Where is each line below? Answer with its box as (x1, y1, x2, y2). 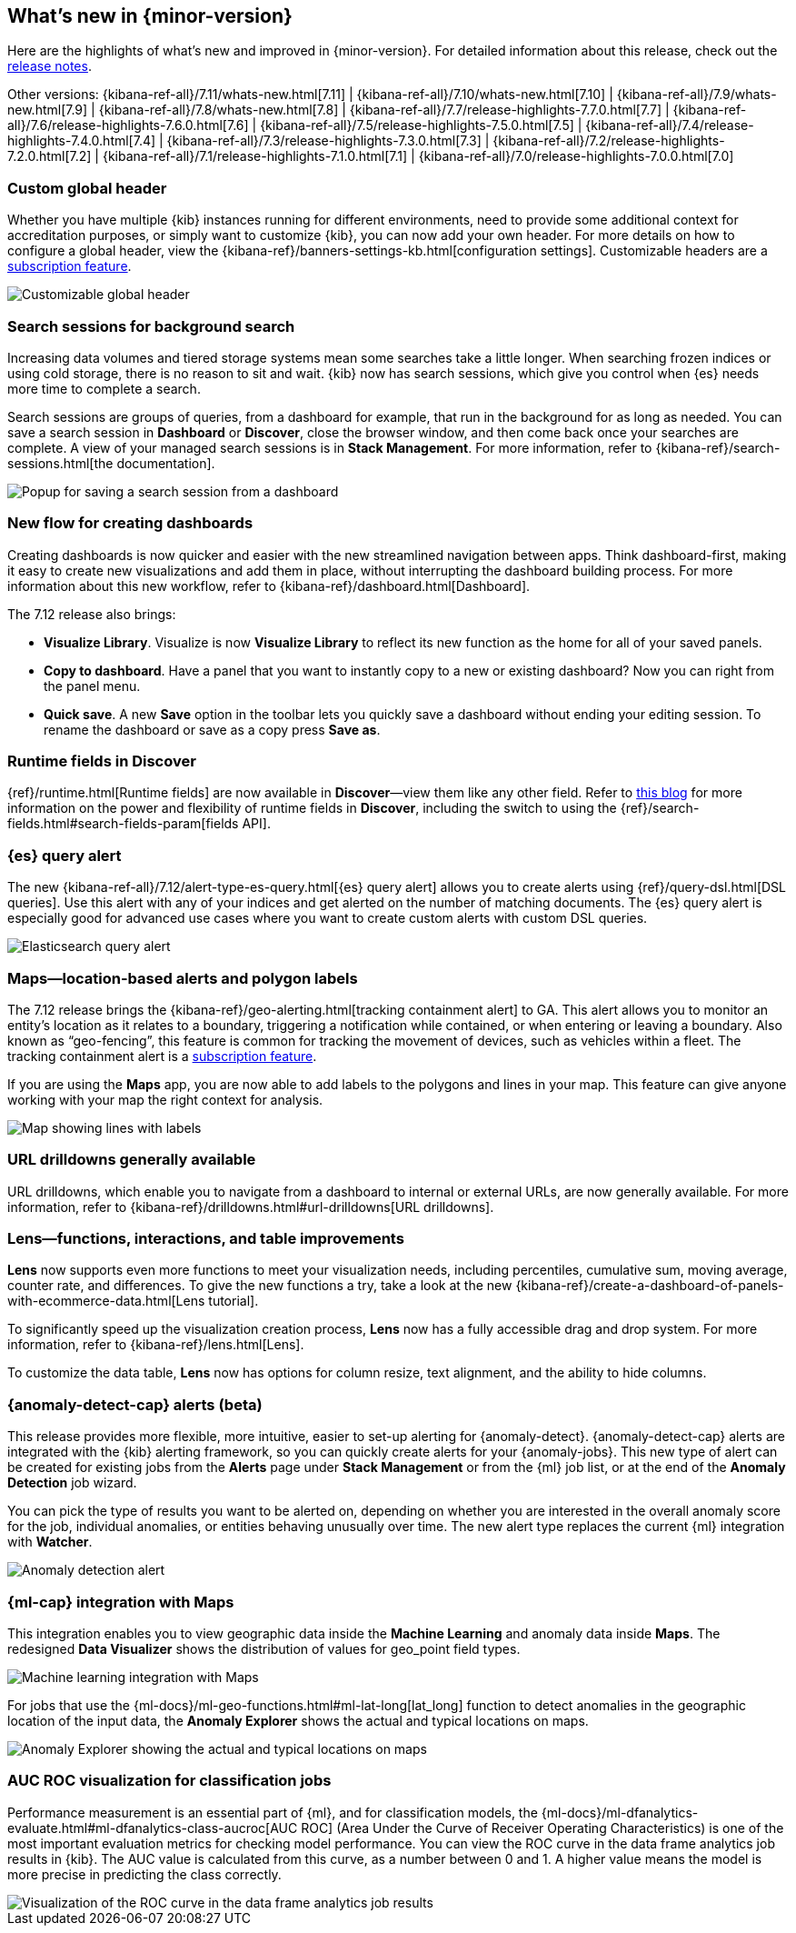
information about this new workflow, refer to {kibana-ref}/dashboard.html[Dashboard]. (7, 577, 531, 594)
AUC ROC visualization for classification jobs (7, 1771, 332, 1790)
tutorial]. (208, 1293, 259, 1309)
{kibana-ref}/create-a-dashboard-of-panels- (515, 1277, 784, 1294)
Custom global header (7, 178, 167, 197)
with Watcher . (7, 1534, 93, 1550)
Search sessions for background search (7, 316, 295, 336)
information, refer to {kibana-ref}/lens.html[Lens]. (7, 1337, 304, 1353)
